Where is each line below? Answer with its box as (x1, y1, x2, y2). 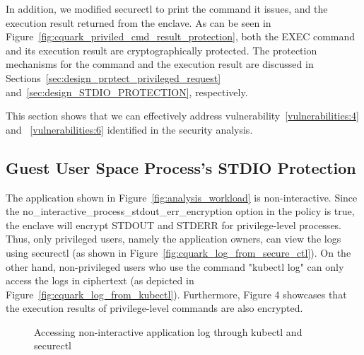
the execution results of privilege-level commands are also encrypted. (6, 301, 303, 315)
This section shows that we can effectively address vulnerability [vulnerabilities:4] (6, 108, 359, 123)
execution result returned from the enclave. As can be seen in (6, 15, 271, 30)
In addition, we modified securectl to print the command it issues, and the (6, 1, 328, 16)
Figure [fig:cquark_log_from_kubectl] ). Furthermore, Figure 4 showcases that (6, 286, 347, 301)
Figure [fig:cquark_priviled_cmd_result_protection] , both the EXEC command (6, 29, 356, 44)
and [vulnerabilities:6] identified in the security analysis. (6, 122, 253, 136)
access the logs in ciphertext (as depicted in (6, 273, 194, 288)
